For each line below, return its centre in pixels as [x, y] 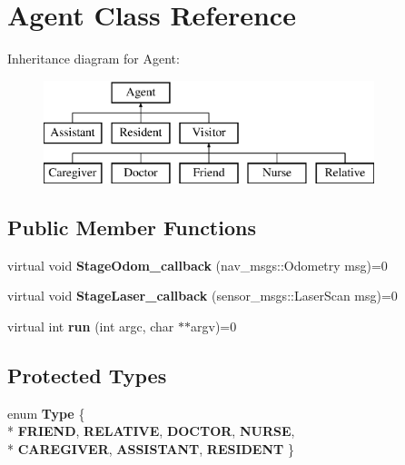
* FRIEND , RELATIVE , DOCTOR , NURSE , [151, 431]
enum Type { [46, 413]
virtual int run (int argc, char [91, 326]
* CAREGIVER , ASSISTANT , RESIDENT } [151, 449]
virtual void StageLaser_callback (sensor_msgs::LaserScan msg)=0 [202, 296]
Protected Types [87, 376]
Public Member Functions [132, 228]
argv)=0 [214, 326]
